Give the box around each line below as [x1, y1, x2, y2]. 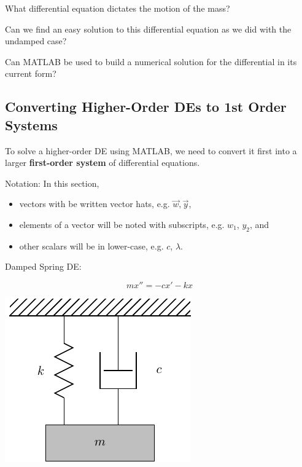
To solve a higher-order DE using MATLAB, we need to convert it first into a [5, 144, 297, 157]
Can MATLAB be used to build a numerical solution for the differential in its [5, 55, 297, 68]
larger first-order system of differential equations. [5, 156, 200, 169]
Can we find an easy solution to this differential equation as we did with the [5, 22, 292, 35]
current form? [5, 67, 56, 80]
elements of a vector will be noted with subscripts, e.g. [19, 218, 225, 230]
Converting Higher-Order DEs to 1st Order [5, 97, 287, 116]
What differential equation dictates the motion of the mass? [5, 2, 230, 14]
